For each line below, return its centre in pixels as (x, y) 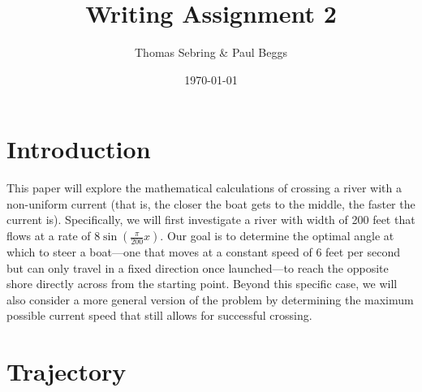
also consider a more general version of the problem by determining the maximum (210, 299)
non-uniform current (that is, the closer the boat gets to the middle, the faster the (211, 203)
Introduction (79, 149)
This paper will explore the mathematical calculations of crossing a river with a (204, 188)
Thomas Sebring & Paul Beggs (211, 52)
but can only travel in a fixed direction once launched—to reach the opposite (198, 267)
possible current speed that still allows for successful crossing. (159, 315)
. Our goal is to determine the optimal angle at (277, 236)
